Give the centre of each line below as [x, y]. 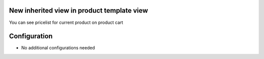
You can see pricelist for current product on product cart [66, 22]
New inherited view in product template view [79, 10]
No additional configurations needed [58, 48]
